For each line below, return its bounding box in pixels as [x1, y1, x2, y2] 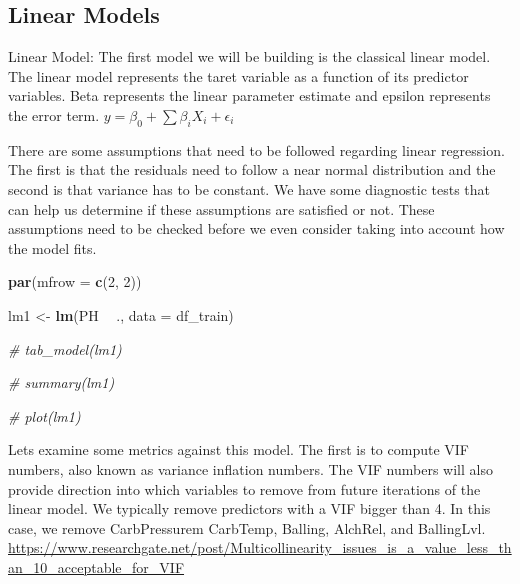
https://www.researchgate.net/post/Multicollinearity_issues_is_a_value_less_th [8, 537, 512, 558]
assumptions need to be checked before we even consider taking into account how [8, 218, 505, 239]
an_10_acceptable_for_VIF [8, 556, 185, 577]
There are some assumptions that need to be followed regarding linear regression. [8, 139, 505, 160]
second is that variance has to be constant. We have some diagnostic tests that [8, 178, 491, 199]
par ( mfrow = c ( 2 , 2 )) [8, 271, 142, 292]
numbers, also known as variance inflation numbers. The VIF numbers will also [8, 458, 493, 479]
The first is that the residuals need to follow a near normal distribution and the [8, 159, 496, 180]
